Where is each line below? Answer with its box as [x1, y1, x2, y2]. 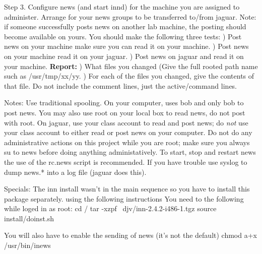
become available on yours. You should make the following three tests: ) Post [4, 31, 242, 41]
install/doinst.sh [4, 213, 54, 223]
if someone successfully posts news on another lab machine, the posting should [4, 21, 246, 32]
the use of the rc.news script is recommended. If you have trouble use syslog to [4, 156, 247, 167]
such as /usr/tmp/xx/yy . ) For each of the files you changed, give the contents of [4, 71, 254, 81]
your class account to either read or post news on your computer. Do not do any [4, 127, 252, 138]
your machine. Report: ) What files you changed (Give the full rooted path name [4, 60, 258, 71]
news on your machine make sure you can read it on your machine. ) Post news [4, 41, 249, 51]
